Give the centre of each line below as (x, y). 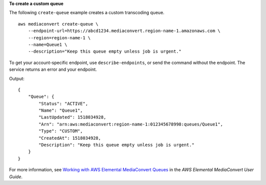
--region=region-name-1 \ (59, 38)
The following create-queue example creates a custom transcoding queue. (87, 13)
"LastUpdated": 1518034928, (72, 117)
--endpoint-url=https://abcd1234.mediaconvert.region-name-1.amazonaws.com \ (124, 31)
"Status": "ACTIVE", (63, 104)
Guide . (16, 177)
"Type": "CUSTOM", (61, 131)
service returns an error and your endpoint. (53, 69)
